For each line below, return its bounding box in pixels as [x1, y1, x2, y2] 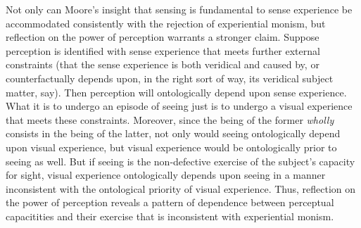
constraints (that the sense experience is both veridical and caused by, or [6, 57, 319, 72]
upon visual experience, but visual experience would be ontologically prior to [6, 139, 337, 154]
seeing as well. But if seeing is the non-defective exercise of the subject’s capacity [6, 153, 355, 168]
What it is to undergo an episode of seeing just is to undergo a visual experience [6, 99, 353, 113]
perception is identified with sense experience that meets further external [6, 43, 320, 58]
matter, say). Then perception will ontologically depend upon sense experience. [6, 84, 347, 99]
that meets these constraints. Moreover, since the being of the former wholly [6, 112, 334, 127]
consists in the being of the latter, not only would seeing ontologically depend [6, 126, 341, 141]
